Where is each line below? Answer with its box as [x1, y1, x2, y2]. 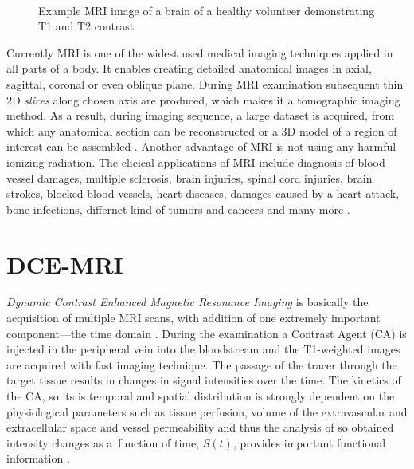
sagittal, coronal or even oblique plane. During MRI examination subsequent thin [6, 75, 404, 92]
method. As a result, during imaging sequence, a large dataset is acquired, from [6, 107, 395, 124]
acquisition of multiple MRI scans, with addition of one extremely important [6, 309, 381, 326]
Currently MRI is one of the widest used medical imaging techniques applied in [6, 44, 393, 61]
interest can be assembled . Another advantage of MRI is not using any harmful [6, 138, 396, 155]
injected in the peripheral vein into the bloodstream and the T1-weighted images [6, 341, 400, 357]
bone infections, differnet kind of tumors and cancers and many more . [6, 200, 350, 217]
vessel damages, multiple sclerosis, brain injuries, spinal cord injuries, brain [6, 169, 373, 186]
